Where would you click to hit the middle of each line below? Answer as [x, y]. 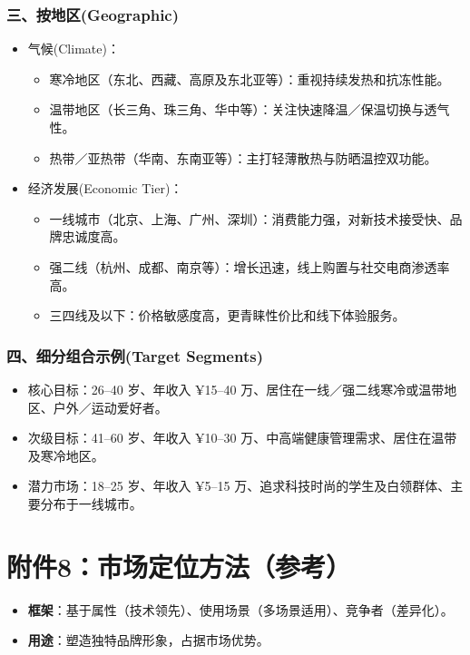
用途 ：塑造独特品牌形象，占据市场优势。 [148, 640]
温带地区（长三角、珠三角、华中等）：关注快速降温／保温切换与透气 [250, 109]
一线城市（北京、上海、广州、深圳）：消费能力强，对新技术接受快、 [250, 218]
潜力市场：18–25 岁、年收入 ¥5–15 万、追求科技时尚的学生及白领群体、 [239, 486]
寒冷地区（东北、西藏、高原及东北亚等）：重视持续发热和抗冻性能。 [250, 78]
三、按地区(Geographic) [93, 14]
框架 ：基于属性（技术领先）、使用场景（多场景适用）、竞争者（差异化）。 [240, 609]
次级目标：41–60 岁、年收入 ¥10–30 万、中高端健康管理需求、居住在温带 [242, 438]
